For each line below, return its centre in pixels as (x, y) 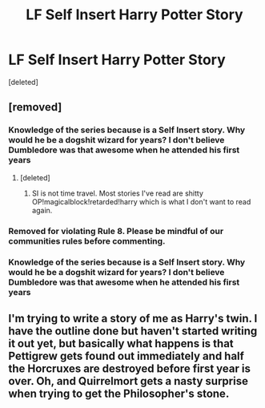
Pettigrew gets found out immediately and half (126, 355)
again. (42, 210)
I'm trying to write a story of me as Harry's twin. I (133, 318)
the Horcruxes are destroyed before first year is (129, 368)
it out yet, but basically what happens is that (121, 343)
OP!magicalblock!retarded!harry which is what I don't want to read (141, 201)
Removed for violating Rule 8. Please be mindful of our (116, 231)
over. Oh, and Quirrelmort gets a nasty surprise (128, 381)
